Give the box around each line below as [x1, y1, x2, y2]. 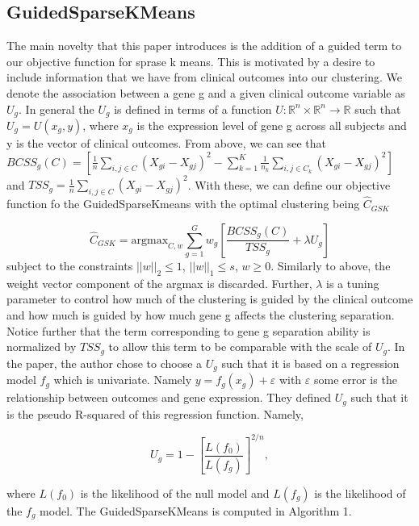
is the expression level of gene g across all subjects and [136, 117, 407, 134]
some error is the [313, 371, 397, 388]
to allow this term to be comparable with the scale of [108, 338, 372, 355]
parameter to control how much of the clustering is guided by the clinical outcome [6, 290, 413, 307]
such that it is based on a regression [221, 354, 400, 371]
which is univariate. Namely [53, 371, 192, 388]
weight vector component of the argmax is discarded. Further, [6, 274, 312, 291]
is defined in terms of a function [114, 100, 272, 117]
